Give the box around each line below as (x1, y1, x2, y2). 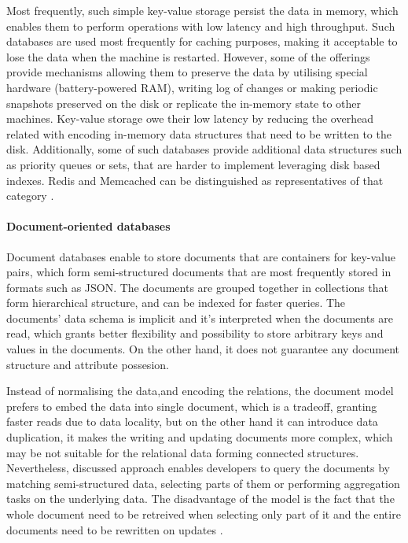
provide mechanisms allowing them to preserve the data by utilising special (6, 64, 368, 80)
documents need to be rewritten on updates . (6, 521, 223, 537)
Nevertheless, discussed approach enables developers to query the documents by (6, 460, 391, 476)
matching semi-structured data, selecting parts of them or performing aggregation (6, 475, 400, 491)
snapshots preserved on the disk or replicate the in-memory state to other (6, 94, 361, 111)
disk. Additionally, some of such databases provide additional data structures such (6, 141, 402, 157)
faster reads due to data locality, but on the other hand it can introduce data (6, 413, 378, 430)
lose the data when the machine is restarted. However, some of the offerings (6, 48, 370, 65)
